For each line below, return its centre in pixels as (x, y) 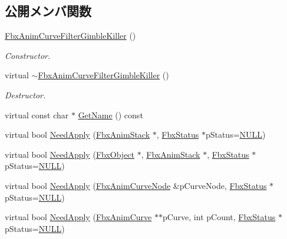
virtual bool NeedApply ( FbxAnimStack (77, 135)
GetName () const (110, 114)
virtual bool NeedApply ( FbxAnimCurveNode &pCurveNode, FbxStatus (136, 185)
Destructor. (25, 94)
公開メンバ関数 (48, 11)
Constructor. (28, 55)
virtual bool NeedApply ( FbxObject (70, 154)
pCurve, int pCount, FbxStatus (219, 217)
